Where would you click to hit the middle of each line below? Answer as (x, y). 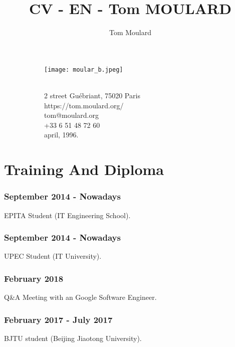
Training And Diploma (84, 169)
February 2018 (34, 278)
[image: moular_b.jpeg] (84, 69)
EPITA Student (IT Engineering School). (67, 215)
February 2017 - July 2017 (58, 319)
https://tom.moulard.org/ (84, 105)
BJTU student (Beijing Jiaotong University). (73, 338)
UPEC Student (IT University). (53, 256)
